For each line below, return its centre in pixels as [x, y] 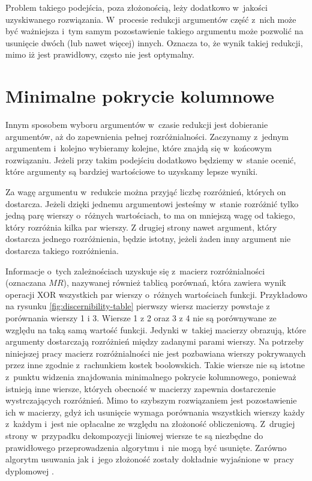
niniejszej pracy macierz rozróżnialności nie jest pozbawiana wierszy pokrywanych [156, 353]
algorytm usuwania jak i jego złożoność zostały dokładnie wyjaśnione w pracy [150, 459]
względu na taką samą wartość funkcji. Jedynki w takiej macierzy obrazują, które [156, 329]
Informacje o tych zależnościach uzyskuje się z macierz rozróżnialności [135, 271]
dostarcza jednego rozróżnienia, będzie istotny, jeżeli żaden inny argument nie [148, 239]
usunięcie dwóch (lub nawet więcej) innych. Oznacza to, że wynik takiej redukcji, [154, 42]
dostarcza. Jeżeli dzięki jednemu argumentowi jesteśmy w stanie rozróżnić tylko [152, 203]
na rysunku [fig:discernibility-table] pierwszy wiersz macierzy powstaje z [138, 306]
